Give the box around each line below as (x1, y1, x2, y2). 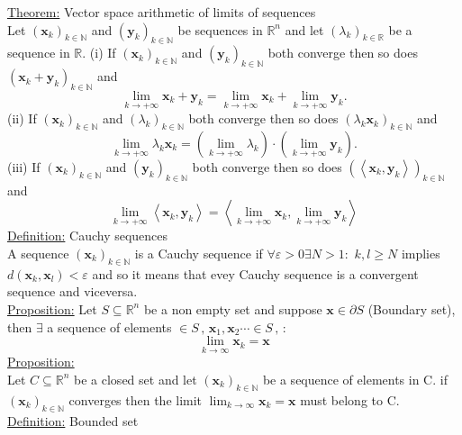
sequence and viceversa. (7, 282, 138, 301)
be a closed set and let (74, 369, 197, 388)
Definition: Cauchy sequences (7, 226, 168, 245)
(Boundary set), (367, 299, 456, 318)
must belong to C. (300, 390, 400, 409)
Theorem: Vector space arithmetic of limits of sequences (7, 3, 316, 21)
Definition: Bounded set (7, 411, 139, 430)
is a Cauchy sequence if (134, 243, 263, 262)
